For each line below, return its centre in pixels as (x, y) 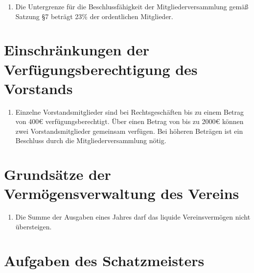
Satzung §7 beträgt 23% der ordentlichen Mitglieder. (94, 16)
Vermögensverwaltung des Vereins (122, 193)
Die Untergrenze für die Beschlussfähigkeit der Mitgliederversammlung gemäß (132, 6)
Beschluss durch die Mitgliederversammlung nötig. (91, 140)
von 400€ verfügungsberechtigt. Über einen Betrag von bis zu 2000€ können (129, 121)
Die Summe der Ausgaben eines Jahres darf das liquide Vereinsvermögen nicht (133, 217)
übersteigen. (34, 226)
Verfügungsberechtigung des (101, 69)
